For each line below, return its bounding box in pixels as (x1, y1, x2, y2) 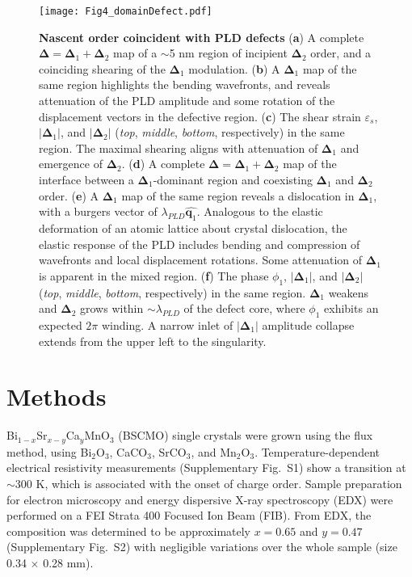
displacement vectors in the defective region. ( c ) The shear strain (39, 107, 361, 124)
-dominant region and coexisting (153, 171, 313, 187)
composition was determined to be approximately (6, 522, 251, 539)
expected (39, 316, 82, 333)
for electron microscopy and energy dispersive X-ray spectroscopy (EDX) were (6, 491, 393, 508)
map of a (113, 44, 158, 61)
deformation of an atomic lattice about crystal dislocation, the (39, 219, 347, 236)
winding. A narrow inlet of (101, 316, 233, 333)
